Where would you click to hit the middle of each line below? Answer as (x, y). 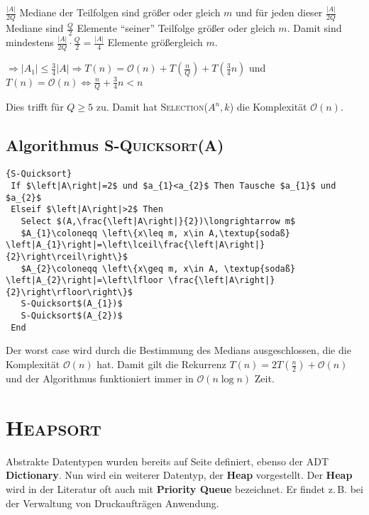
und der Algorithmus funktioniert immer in (100, 378)
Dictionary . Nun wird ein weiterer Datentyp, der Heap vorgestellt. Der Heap (179, 475)
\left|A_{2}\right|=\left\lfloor (84, 281)
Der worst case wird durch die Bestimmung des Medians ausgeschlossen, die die (178, 350)
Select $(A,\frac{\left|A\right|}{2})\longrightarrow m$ (158, 221)
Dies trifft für (35, 107)
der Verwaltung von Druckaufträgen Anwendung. (112, 503)
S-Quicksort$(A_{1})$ (72, 304)
